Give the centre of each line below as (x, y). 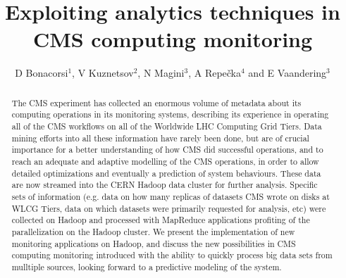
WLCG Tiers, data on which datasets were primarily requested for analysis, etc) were (169, 208)
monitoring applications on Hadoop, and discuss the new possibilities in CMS (154, 243)
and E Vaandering (288, 73)
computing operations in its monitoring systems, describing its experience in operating (170, 114)
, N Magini (161, 73)
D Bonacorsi (42, 73)
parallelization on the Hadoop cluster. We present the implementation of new (153, 231)
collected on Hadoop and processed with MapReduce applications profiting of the (161, 220)
